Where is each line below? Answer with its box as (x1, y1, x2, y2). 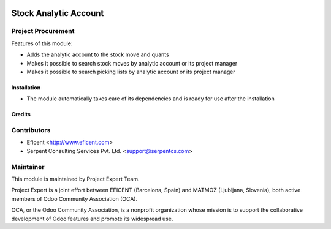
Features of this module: (11, 40, 73, 47)
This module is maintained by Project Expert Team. (11, 175, 140, 182)
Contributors (11, 126, 51, 135)
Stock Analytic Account (11, 8, 104, 18)
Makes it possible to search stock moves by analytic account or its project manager (26, 59, 238, 67)
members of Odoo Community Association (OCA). (11, 195, 138, 202)
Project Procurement (11, 27, 75, 36)
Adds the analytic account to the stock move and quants (26, 51, 169, 58)
